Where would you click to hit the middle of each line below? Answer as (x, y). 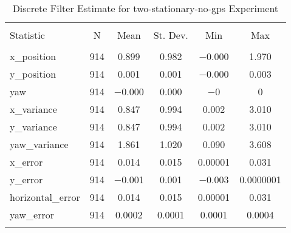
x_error (26, 162)
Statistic (27, 35)
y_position (33, 74)
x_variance (33, 109)
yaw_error (32, 214)
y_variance (33, 127)
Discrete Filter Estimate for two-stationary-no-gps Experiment (145, 8)
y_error (26, 179)
